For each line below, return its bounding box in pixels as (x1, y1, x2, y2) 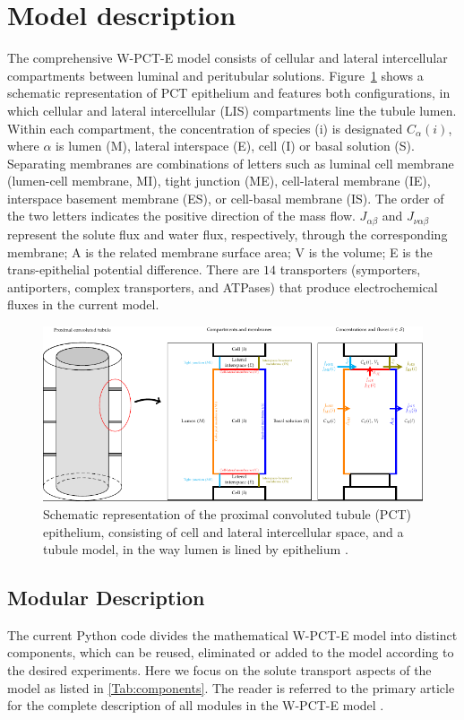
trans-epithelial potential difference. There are (7, 260, 260, 279)
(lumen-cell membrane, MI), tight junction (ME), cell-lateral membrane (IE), (7, 171, 431, 190)
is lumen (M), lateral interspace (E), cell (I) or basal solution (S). (56, 136, 415, 155)
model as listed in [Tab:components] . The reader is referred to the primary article (7, 678, 455, 697)
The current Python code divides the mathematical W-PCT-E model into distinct (7, 625, 458, 644)
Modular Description (7, 584, 205, 612)
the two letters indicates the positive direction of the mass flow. (7, 206, 356, 225)
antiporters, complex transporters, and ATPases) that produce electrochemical (7, 277, 438, 296)
